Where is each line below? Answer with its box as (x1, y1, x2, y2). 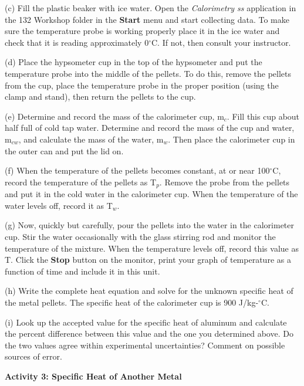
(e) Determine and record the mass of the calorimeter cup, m (5, 110, 224, 122)
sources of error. (5, 350, 62, 363)
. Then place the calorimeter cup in (168, 133, 295, 145)
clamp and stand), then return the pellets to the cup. (5, 90, 196, 103)
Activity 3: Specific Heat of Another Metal (5, 370, 182, 382)
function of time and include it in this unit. (5, 265, 160, 277)
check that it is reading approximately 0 (5, 36, 149, 48)
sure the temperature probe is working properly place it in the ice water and (5, 25, 280, 37)
